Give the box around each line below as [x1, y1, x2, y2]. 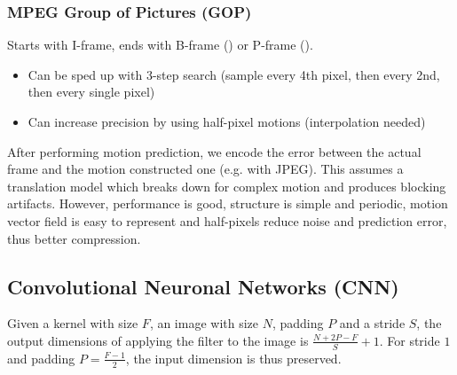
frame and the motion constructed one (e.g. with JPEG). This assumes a [7, 160, 404, 178]
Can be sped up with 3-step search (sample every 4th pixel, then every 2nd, [28, 65, 440, 83]
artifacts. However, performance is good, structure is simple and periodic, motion [7, 194, 448, 213]
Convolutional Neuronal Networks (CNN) [7, 272, 399, 300]
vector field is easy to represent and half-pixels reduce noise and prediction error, [7, 211, 447, 230]
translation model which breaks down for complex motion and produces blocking [7, 176, 446, 195]
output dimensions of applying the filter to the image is [7, 331, 309, 349]
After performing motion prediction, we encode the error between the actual [7, 142, 422, 160]
